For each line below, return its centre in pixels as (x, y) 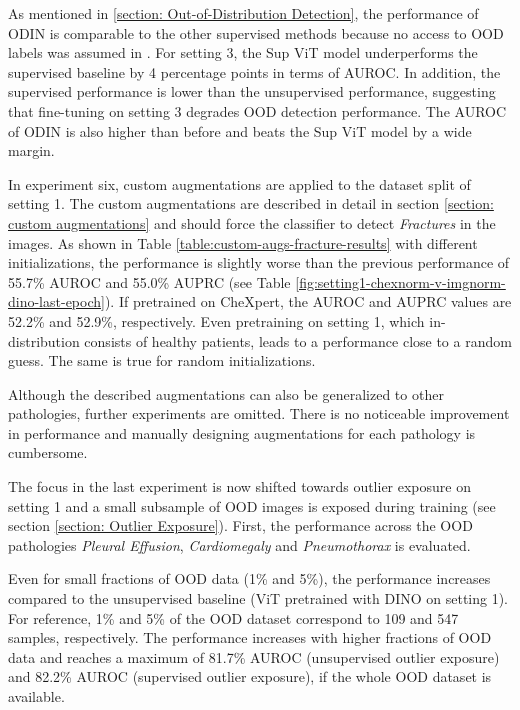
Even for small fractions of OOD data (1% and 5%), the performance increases (249, 578)
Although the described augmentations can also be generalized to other (226, 393)
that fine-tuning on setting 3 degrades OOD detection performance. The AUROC (257, 110)
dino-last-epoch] (56, 301)
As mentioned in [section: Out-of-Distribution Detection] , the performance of (243, 13)
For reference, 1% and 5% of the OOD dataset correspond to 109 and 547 (233, 617)
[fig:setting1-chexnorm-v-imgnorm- (400, 281)
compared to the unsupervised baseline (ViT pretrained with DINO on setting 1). (258, 598)
